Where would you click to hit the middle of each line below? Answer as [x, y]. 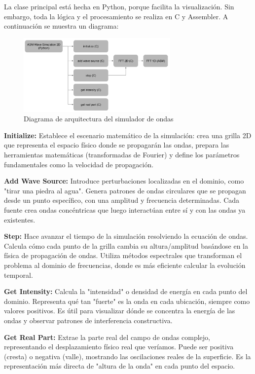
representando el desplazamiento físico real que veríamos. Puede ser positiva [119, 347]
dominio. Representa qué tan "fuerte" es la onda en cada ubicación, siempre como [127, 301]
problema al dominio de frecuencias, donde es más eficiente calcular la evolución [125, 265]
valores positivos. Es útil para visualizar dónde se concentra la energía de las [120, 311]
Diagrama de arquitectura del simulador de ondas [99, 119]
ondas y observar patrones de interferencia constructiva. [88, 320]
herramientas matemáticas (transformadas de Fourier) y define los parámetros [122, 154]
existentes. [20, 219]
